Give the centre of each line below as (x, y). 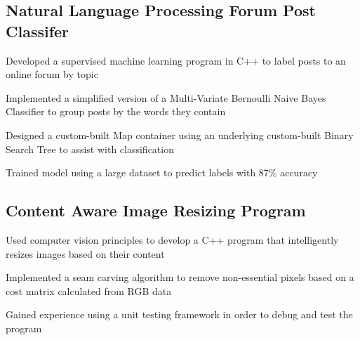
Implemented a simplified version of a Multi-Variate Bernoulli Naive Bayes (166, 97)
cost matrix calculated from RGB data (89, 290)
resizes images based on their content (85, 253)
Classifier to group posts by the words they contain (116, 111)
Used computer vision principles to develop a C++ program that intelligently (172, 239)
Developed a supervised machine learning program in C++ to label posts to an (176, 60)
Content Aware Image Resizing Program (156, 210)
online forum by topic (52, 74)
